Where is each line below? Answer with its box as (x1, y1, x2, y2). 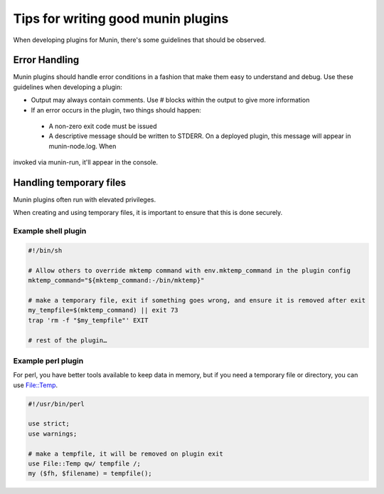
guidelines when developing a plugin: (13, 83, 122, 91)
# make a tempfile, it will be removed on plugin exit (28, 449, 223, 458)
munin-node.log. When (48, 142, 117, 150)
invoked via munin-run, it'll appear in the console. (13, 158, 159, 167)
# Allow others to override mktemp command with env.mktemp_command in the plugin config (28, 266, 351, 274)
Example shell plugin (13, 226, 87, 236)
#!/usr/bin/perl (28, 399, 85, 408)
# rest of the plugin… (28, 336, 107, 345)
